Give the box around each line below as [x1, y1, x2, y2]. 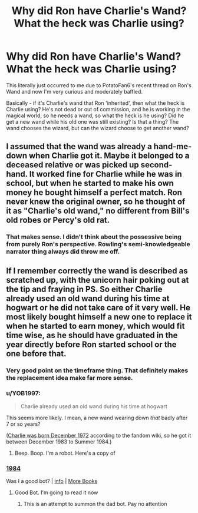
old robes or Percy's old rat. [6, 215, 110, 225]
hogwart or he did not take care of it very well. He [6, 302, 190, 313]
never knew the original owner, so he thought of [6, 197, 186, 207]
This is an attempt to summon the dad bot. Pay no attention [23, 501, 167, 508]
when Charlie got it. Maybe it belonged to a [28, 151, 190, 161]
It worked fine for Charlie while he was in [29, 169, 183, 179]
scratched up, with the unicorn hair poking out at [6, 275, 189, 285]
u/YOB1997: [6, 389, 41, 398]
